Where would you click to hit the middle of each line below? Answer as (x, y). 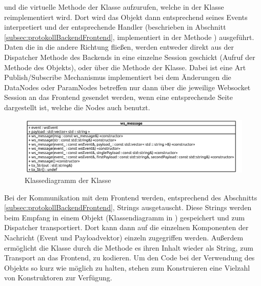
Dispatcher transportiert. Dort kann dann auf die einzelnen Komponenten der (126, 227)
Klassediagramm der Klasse (68, 180)
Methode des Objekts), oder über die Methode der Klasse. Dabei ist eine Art (125, 67)
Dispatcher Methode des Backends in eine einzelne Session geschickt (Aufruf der (130, 57)
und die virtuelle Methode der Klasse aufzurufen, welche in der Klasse (114, 7)
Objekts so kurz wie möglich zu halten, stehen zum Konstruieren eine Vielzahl (127, 267)
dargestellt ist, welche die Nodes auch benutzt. (77, 107)
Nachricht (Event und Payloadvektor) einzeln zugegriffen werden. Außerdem (124, 238)
